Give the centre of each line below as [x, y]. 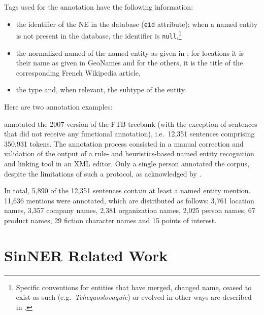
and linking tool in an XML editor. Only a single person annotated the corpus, [127, 163]
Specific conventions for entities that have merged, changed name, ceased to [134, 287]
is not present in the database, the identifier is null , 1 [99, 35]
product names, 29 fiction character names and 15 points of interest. [110, 220]
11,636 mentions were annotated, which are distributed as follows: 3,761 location [129, 200]
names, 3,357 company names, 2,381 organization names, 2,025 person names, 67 [130, 210]
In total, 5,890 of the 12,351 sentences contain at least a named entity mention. [127, 190]
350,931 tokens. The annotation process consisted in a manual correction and [124, 143]
